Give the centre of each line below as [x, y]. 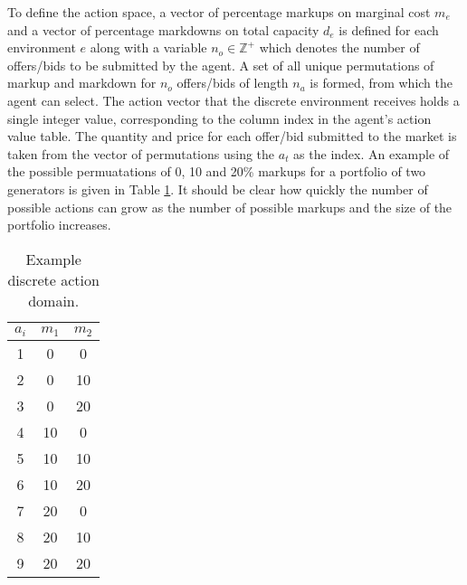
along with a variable [148, 47]
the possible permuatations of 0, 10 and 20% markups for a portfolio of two [217, 171]
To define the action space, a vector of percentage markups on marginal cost [219, 12]
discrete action [53, 279]
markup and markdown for [82, 83]
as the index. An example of [372, 153]
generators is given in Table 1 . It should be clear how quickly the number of [218, 189]
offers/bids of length [233, 83]
